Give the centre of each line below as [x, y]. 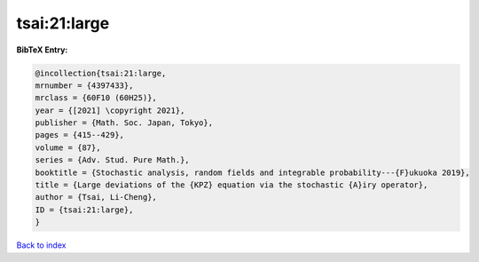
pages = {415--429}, [79, 135]
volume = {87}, [68, 147]
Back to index [41, 245]
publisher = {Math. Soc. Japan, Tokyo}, [124, 123]
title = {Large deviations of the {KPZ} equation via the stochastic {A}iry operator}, [232, 185]
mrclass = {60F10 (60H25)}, [96, 98]
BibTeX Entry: [42, 50]
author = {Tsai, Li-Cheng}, [96, 197]
